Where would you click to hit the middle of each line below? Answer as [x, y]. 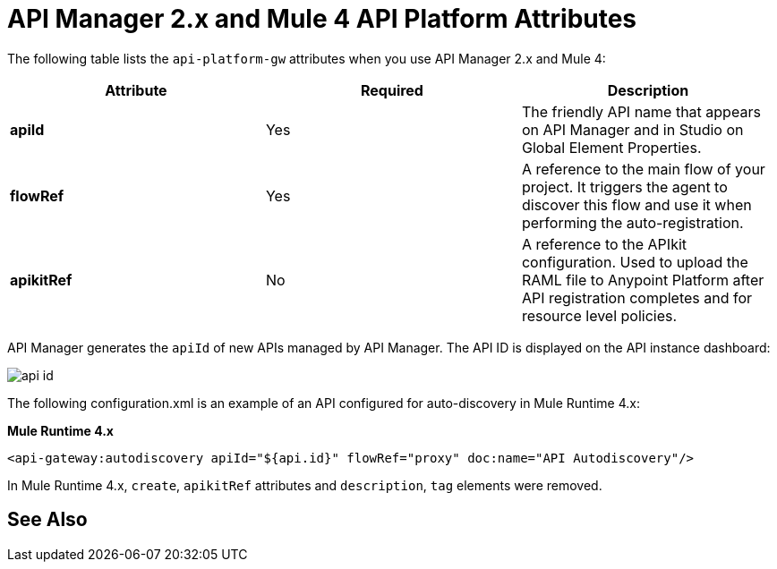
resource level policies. [599, 315]
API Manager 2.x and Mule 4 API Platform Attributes [322, 19]
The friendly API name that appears [641, 111]
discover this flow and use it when [636, 204]
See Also [47, 520]
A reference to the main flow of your [643, 169]
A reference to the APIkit [604, 244]
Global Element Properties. [611, 147]
